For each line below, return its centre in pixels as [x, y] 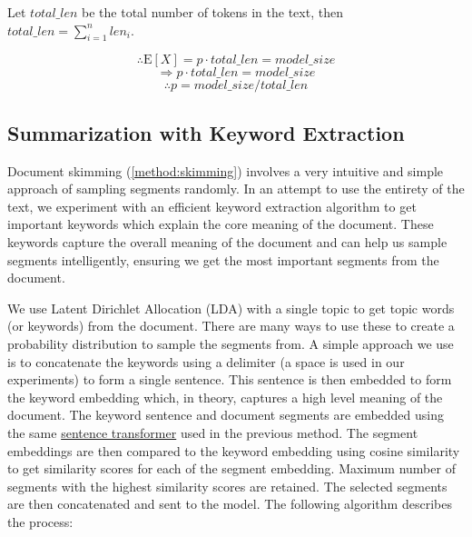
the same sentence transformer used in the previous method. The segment [213, 432]
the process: [40, 521]
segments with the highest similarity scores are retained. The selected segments [227, 486]
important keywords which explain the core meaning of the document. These [221, 224]
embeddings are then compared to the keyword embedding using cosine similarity [234, 450]
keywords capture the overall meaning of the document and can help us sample [227, 241]
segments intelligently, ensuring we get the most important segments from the [223, 259]
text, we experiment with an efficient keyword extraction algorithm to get [212, 206]
